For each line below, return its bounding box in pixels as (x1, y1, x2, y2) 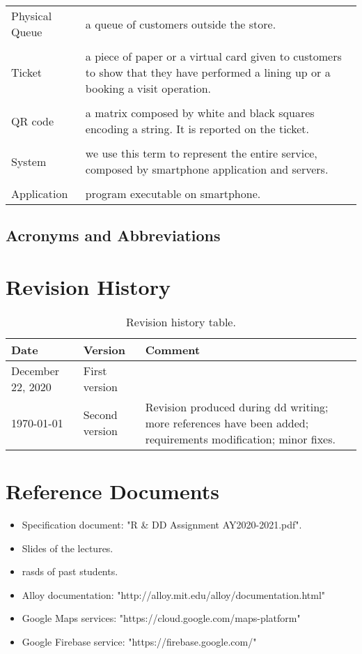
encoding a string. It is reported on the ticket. (85, 121, 310, 137)
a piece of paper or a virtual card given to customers (85, 48, 342, 64)
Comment (145, 341, 200, 358)
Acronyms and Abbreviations (6, 225, 221, 246)
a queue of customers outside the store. (85, 15, 276, 32)
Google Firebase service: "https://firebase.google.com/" (22, 634, 257, 648)
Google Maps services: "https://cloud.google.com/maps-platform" (22, 611, 301, 625)
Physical (11, 8, 52, 24)
